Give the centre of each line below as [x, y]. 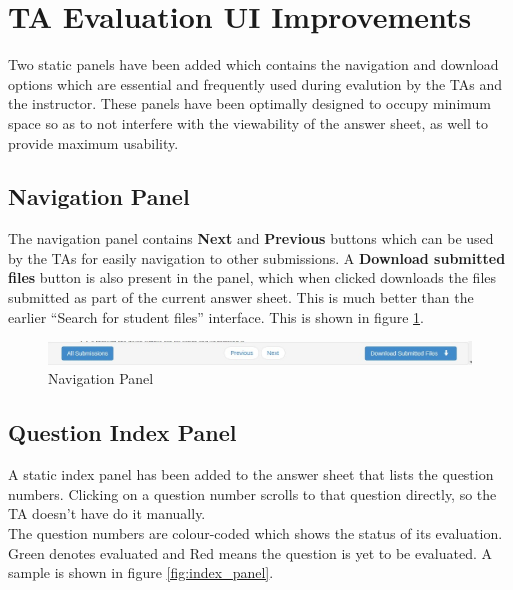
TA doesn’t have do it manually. [107, 513]
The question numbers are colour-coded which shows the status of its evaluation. [255, 533]
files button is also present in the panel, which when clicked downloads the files [252, 277]
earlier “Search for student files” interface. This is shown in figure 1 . [216, 316]
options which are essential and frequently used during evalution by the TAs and [255, 83]
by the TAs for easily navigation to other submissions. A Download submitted [257, 257]
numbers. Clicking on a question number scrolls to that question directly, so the [252, 493]
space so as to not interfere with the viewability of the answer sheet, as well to [248, 122]
